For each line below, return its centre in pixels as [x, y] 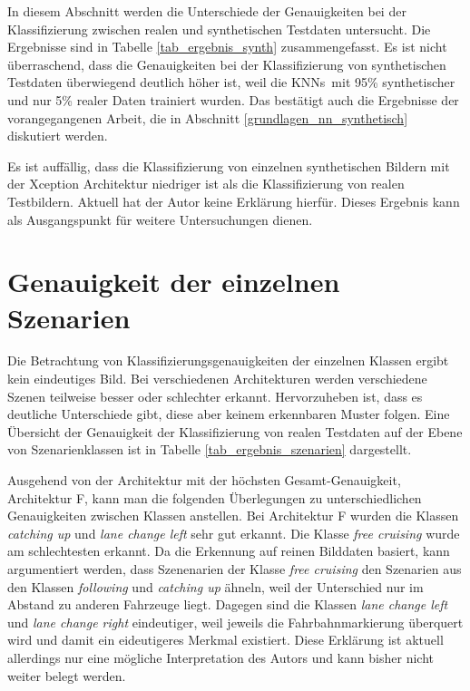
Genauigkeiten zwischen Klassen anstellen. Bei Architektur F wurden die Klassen [233, 516]
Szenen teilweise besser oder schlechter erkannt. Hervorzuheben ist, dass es [215, 396]
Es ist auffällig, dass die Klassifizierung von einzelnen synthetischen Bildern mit [229, 165]
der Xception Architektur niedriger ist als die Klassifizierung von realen [206, 184]
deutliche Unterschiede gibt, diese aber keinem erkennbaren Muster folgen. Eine [229, 414]
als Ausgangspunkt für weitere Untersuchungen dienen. [160, 219]
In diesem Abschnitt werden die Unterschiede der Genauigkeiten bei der [207, 11]
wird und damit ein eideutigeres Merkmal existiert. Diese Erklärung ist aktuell [225, 640]
